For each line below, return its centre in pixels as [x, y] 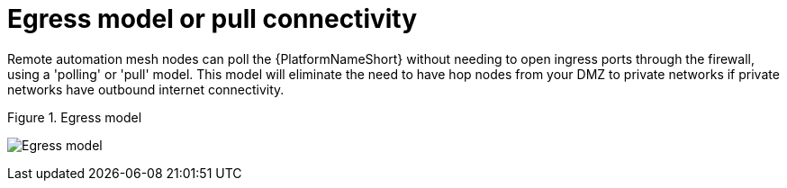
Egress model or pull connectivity [213, 19]
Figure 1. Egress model [75, 117]
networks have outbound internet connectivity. [146, 89]
